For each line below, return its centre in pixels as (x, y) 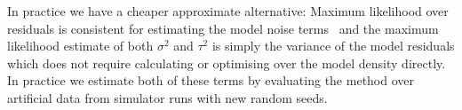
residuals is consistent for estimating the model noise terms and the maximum (223, 28)
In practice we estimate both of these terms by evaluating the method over (211, 80)
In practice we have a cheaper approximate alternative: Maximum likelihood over (228, 11)
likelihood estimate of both (80, 46)
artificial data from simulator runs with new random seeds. (167, 97)
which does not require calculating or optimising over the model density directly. (227, 63)
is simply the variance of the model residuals (333, 46)
